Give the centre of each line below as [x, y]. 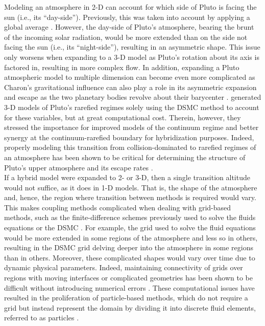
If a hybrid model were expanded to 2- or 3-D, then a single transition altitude [127, 177]
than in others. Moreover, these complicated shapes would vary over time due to [130, 257]
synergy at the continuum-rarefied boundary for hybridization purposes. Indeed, [129, 137]
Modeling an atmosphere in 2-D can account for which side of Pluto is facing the [130, 7]
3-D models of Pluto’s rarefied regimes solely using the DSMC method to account [132, 107]
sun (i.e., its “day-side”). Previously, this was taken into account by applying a [127, 17]
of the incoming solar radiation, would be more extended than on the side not [126, 37]
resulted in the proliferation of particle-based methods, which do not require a [126, 298]
